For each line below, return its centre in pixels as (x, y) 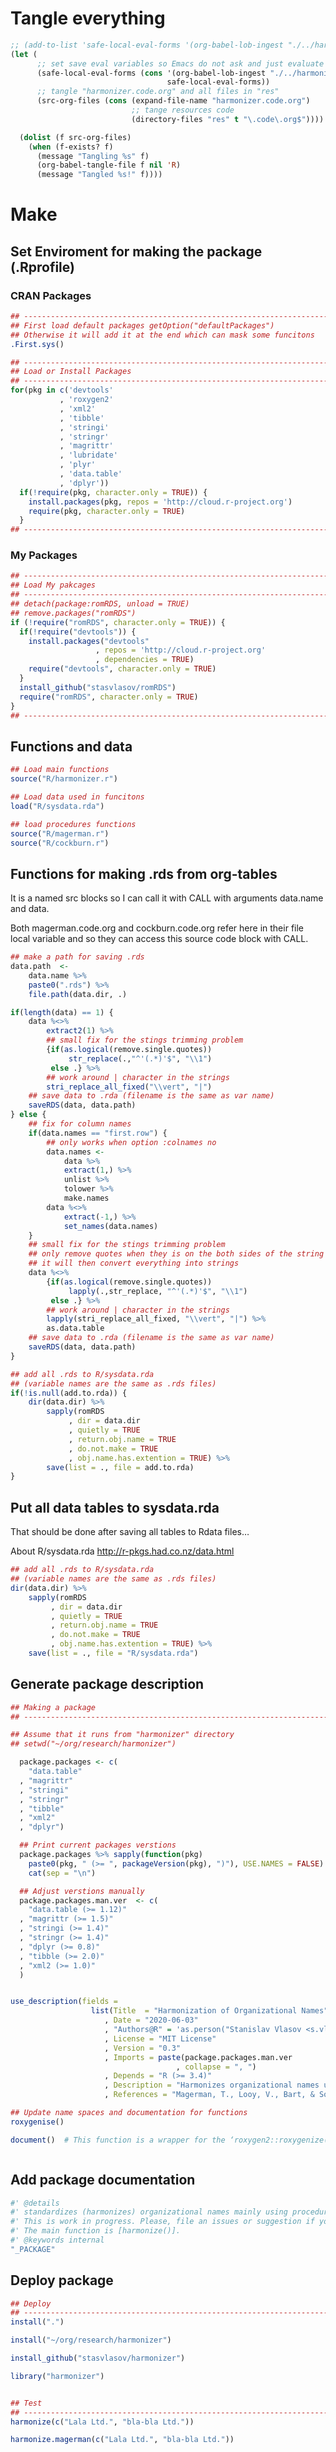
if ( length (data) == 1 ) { (62, 1012)
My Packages (44, 555)
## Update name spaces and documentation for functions (129, 2113)
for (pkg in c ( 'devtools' (62, 390)
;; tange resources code (183, 110)
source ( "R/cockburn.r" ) (60, 843)
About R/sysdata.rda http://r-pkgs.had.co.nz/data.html (122, 1551)
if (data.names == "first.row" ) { (98, 1133)
